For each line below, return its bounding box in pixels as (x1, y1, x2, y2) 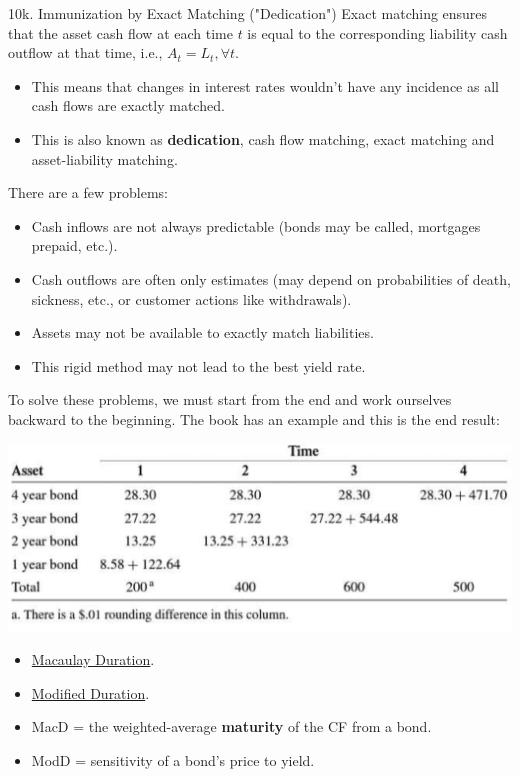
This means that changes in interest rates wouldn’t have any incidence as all (31, 75, 499, 96)
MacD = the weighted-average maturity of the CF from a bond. (31, 716, 432, 737)
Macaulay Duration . (31, 649, 155, 670)
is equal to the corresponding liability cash (247, 22, 508, 43)
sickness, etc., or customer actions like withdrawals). (31, 288, 352, 309)
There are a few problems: (8, 182, 169, 203)
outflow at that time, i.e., (8, 42, 163, 63)
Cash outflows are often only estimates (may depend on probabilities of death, (31, 268, 511, 289)
